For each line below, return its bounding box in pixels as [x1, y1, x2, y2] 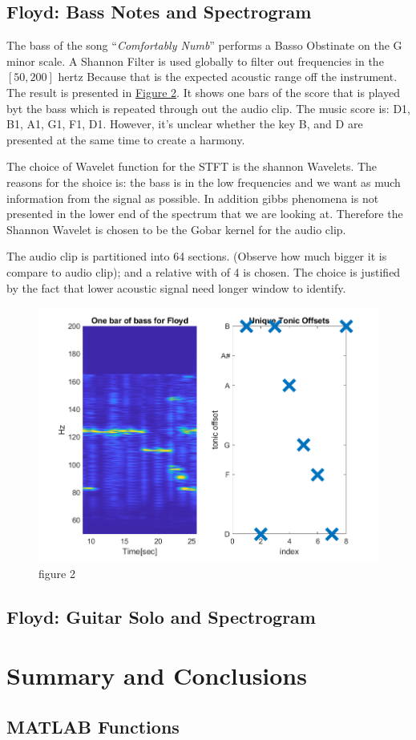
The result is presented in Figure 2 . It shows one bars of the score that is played [6, 83, 400, 100]
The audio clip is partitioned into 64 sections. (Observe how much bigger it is [6, 248, 387, 265]
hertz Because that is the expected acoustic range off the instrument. [58, 68, 398, 85]
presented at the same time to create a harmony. [6, 131, 245, 148]
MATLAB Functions [6, 714, 180, 738]
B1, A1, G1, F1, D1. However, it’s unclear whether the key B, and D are [6, 115, 363, 132]
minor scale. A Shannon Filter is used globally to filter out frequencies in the [6, 52, 384, 69]
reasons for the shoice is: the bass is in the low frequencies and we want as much [6, 173, 401, 190]
